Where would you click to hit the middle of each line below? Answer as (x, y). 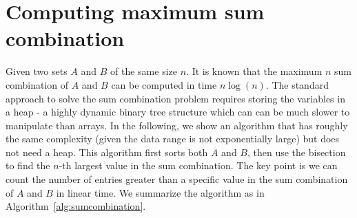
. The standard (297, 84)
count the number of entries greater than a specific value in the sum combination (177, 179)
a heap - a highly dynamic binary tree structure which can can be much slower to (178, 112)
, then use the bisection (296, 152)
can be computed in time (164, 84)
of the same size (144, 71)
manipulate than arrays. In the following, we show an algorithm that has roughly (177, 125)
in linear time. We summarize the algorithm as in (160, 192)
